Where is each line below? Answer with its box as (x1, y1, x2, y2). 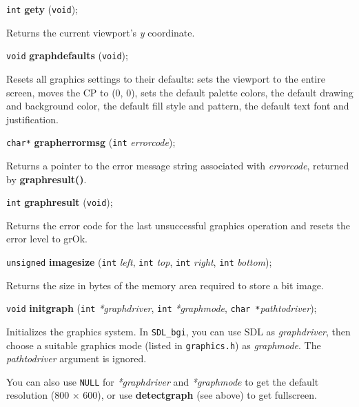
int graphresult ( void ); (6, 195, 113, 209)
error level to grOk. (6, 231, 88, 246)
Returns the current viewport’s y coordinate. (6, 25, 195, 39)
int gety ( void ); (6, 2, 78, 16)
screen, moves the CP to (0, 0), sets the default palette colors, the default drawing (6, 85, 353, 99)
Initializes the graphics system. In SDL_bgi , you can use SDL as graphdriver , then (6, 324, 351, 338)
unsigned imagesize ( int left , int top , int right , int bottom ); (6, 254, 272, 269)
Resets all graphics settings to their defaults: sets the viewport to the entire (6, 71, 325, 85)
